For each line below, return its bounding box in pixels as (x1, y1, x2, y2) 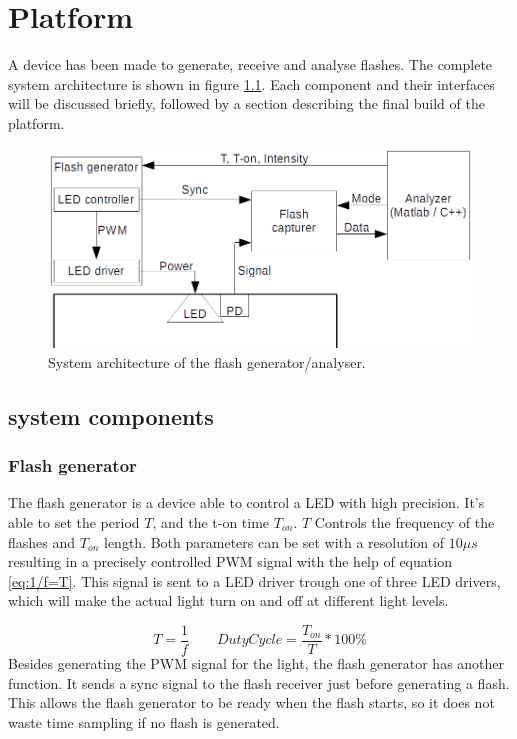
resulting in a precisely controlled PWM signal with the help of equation (8, 551, 452, 572)
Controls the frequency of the (314, 511, 495, 532)
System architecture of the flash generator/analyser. (48, 351, 366, 372)
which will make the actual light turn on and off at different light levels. (8, 590, 449, 611)
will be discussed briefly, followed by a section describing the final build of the (8, 93, 485, 114)
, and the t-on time (152, 511, 270, 532)
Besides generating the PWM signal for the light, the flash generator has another (8, 652, 505, 673)
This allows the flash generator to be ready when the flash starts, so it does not (8, 692, 495, 713)
